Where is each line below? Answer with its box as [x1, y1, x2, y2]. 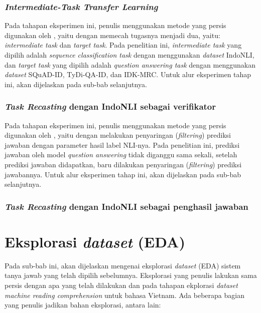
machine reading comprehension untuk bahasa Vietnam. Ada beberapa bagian [5, 289, 244, 300]
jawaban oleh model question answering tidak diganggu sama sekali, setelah [5, 149, 237, 160]
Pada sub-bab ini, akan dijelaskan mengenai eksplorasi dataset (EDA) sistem [5, 260, 241, 270]
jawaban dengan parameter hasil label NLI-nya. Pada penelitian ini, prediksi [5, 139, 240, 150]
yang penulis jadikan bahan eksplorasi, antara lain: [5, 299, 161, 310]
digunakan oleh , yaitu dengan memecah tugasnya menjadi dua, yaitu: [5, 30, 220, 40]
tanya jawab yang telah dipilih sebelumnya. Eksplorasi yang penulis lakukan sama [5, 270, 257, 280]
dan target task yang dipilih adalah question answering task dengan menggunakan [5, 59, 255, 70]
